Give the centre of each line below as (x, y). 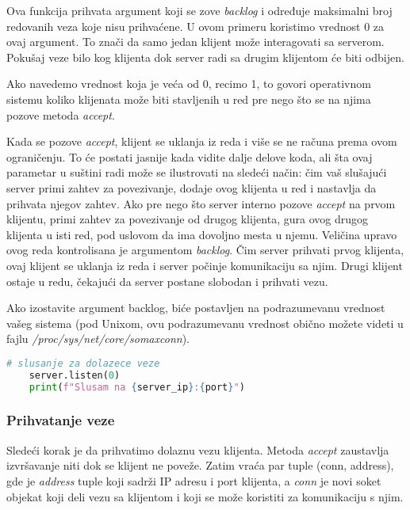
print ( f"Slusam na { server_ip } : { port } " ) (137, 387)
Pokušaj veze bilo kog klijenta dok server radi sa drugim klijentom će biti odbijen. (205, 57)
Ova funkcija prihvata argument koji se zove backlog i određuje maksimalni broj (199, 10)
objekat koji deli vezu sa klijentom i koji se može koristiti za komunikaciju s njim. (205, 496)
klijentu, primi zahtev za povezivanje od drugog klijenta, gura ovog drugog (187, 219)
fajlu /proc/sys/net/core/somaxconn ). (98, 339)
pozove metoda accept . (61, 114)
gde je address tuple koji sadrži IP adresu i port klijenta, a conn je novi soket (194, 480)
